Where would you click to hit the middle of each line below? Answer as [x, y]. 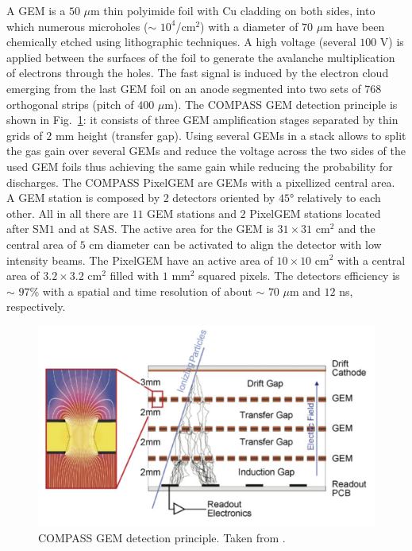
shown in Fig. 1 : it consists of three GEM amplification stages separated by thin [202, 120]
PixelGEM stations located [315, 213]
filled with [135, 275]
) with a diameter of [249, 26]
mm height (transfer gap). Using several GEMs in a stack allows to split [231, 135]
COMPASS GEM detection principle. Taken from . [162, 538]
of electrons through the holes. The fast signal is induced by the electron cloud [198, 73]
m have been [354, 26]
